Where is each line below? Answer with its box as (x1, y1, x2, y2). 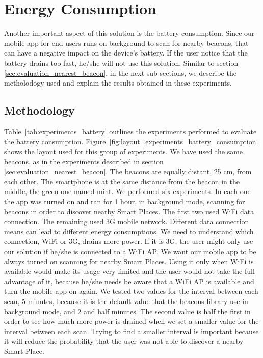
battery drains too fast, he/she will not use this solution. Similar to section (4, 57, 239, 68)
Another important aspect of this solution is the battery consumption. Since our (4, 27, 255, 38)
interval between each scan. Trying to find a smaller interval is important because (4, 325, 259, 336)
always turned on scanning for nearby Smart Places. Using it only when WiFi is (4, 256, 254, 266)
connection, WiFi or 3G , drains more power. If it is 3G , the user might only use (4, 236, 253, 246)
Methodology (4, 102, 75, 118)
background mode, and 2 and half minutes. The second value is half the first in (4, 306, 251, 316)
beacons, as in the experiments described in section (4, 156, 164, 167)
